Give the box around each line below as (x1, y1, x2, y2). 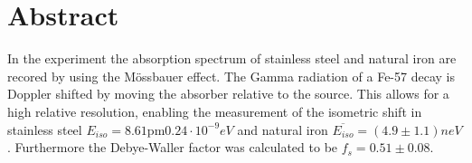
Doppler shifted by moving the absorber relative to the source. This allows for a (7, 84, 449, 103)
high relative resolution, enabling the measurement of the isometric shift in (7, 101, 422, 120)
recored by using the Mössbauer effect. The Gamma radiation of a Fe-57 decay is (7, 66, 455, 85)
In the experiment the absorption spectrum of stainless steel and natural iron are (7, 49, 457, 68)
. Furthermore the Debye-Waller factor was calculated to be (7, 138, 338, 157)
